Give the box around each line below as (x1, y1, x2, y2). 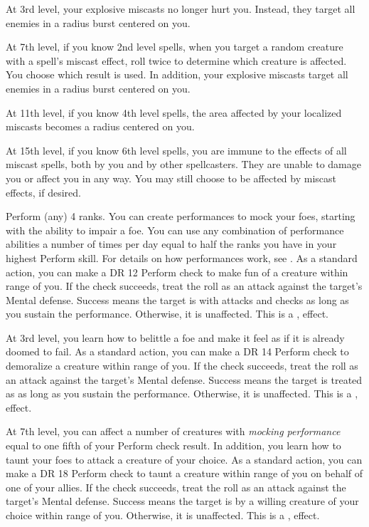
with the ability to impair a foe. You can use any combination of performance (6, 222, 344, 237)
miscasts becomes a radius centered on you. (6, 119, 195, 134)
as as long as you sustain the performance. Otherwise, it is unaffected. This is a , (6, 386, 358, 401)
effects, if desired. (6, 184, 81, 199)
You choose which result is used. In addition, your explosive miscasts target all (6, 67, 348, 82)
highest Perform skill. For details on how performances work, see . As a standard (6, 250, 358, 265)
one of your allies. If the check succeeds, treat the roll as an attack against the (6, 479, 346, 494)
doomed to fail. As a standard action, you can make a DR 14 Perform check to (6, 344, 349, 359)
